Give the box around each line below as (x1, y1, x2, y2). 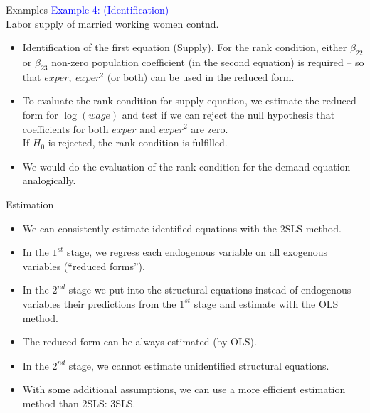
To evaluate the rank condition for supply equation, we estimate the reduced (22, 93, 356, 108)
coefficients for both (22, 121, 109, 136)
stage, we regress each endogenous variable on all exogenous (67, 245, 328, 259)
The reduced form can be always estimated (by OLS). (22, 334, 257, 349)
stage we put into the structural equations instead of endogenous (68, 282, 351, 297)
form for (22, 107, 58, 122)
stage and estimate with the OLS (194, 296, 339, 311)
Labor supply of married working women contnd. (6, 16, 219, 31)
